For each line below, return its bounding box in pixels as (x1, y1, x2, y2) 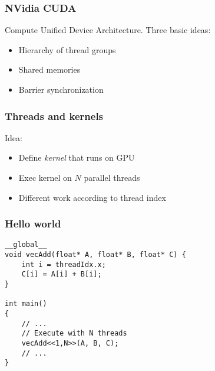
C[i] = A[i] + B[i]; (21, 270, 102, 279)
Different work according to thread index (18, 191, 166, 203)
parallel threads (84, 171, 140, 183)
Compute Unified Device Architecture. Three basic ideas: (5, 24, 211, 36)
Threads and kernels (5, 108, 104, 123)
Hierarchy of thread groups (18, 43, 116, 56)
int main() (5, 300, 47, 308)
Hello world (5, 216, 61, 231)
